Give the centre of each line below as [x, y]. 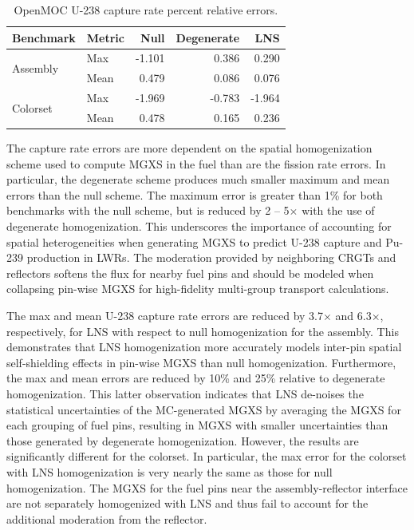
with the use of [338, 210]
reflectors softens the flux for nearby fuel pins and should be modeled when [190, 273]
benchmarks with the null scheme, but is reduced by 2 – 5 [148, 210]
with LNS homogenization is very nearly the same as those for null [170, 471]
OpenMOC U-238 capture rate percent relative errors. [146, 10]
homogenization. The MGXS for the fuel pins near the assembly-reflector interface [207, 487]
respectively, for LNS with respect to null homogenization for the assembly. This [203, 331]
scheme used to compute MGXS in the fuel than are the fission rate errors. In [196, 163]
